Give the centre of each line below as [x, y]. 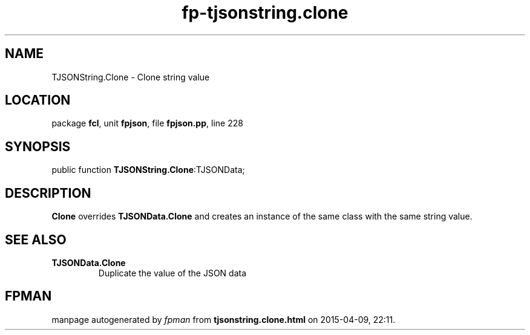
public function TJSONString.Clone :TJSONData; [148, 170]
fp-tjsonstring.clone [265, 13]
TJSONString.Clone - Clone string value [131, 77]
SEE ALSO [36, 239]
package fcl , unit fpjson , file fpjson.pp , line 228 [147, 123]
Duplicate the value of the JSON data [172, 273]
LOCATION [38, 100]
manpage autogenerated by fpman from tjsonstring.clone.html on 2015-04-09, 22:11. [224, 319]
